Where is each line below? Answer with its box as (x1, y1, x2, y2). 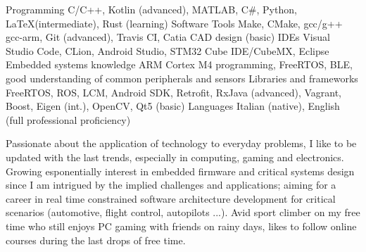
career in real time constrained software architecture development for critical (6, 191, 336, 206)
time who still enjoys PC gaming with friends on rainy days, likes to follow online (6, 218, 357, 233)
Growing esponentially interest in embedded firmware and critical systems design (6, 163, 355, 178)
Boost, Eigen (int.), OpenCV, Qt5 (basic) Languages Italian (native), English (6, 99, 340, 113)
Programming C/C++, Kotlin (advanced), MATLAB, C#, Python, (6, 2, 297, 16)
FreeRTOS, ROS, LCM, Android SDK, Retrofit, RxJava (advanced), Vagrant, (6, 84, 341, 99)
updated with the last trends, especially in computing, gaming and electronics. (6, 149, 344, 164)
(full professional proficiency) (6, 112, 131, 127)
